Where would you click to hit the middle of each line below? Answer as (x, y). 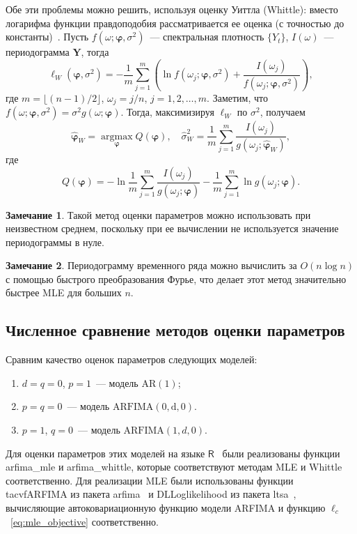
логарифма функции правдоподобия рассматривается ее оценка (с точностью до (175, 23)
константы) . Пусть (47, 37)
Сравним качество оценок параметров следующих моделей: (132, 359)
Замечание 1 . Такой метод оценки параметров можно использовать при (158, 214)
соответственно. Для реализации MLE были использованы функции (150, 480)
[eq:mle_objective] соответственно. (85, 521)
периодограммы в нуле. (55, 242)
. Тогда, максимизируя (167, 112)
